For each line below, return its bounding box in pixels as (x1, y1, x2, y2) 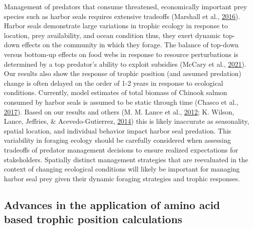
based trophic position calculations (4, 211, 182, 227)
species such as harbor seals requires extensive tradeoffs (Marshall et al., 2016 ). (4, 11, 240, 21)
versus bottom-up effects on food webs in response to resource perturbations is (4, 49, 238, 59)
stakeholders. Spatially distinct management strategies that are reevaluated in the (4, 154, 249, 164)
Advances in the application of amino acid (4, 197, 220, 212)
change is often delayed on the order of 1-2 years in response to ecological (4, 77, 223, 88)
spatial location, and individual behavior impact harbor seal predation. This (4, 125, 232, 135)
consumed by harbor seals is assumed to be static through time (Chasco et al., (4, 96, 238, 107)
